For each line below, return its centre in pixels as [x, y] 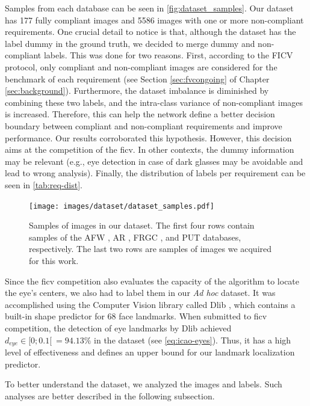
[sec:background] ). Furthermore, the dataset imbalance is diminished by [137, 91]
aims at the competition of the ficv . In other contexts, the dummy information [150, 149]
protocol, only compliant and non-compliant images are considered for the [141, 66]
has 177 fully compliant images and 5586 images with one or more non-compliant [154, 20]
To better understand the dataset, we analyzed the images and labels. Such [144, 384]
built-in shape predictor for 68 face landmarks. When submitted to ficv [136, 316]
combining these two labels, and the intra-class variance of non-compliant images [154, 102]
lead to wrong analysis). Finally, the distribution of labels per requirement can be [155, 173]
